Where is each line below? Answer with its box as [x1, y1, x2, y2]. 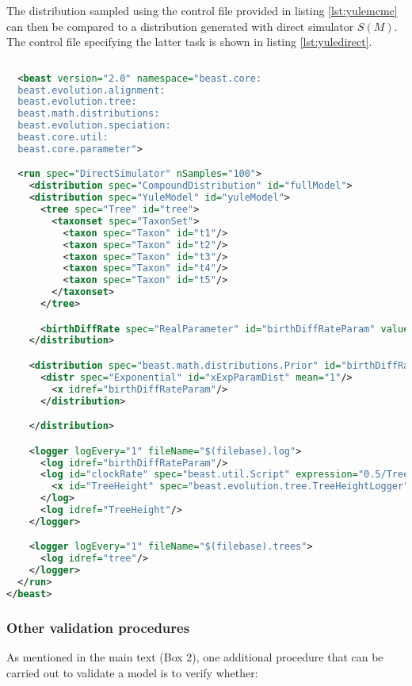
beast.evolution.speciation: [17, 120, 171, 132]
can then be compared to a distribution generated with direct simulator [6, 17, 354, 34]
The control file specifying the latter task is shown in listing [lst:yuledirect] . [6, 33, 372, 50]
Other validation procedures [6, 617, 190, 637]
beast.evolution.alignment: [17, 84, 166, 96]
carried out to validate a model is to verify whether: [6, 664, 258, 680]
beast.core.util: [17, 132, 109, 144]
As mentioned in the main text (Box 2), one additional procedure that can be [6, 649, 383, 665]
